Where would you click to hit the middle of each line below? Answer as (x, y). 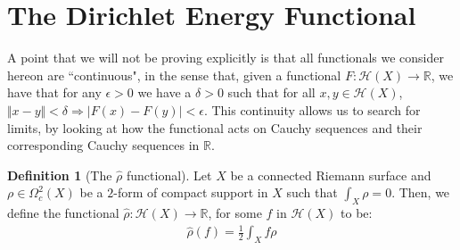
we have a (164, 92)
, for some (235, 213)
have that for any (54, 92)
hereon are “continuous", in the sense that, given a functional (174, 75)
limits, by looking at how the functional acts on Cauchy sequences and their (215, 127)
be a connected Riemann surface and (331, 175)
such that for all (271, 92)
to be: (357, 213)
